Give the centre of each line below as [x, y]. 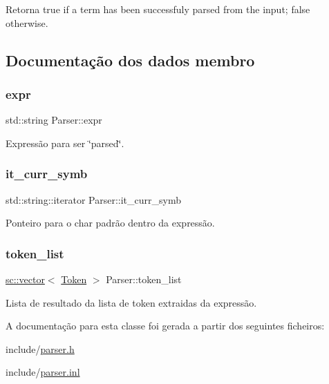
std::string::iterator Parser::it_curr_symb [93, 199]
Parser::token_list [144, 279]
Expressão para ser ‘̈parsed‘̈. [65, 143]
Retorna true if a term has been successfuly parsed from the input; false [158, 9]
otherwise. [27, 22]
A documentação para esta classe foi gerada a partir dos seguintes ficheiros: [165, 326]
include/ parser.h [40, 348]
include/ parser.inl [43, 372]
